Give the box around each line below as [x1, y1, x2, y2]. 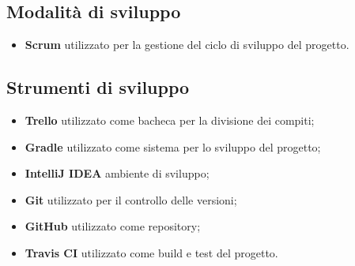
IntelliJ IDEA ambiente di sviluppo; [25, 165, 210, 182]
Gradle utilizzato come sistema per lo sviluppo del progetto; [25, 138, 321, 155]
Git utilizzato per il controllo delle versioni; [25, 191, 237, 208]
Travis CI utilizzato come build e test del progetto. [25, 244, 278, 260]
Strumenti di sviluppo [6, 75, 190, 99]
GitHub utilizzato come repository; [25, 218, 201, 234]
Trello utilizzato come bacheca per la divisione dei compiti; [25, 112, 315, 128]
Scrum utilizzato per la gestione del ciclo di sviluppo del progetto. [25, 36, 349, 53]
